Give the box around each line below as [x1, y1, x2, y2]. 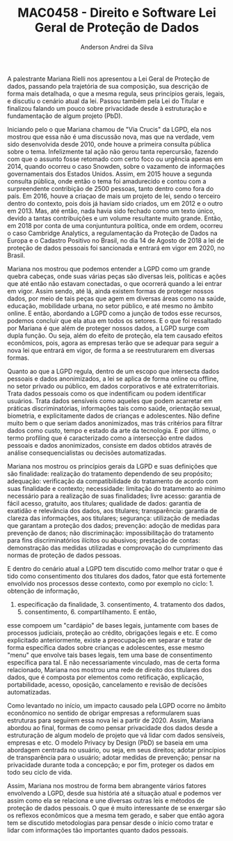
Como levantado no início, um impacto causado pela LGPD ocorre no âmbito [7, 701, 226, 709]
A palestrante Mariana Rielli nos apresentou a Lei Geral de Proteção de [7, 75, 210, 83]
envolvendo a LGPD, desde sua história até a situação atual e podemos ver [7, 789, 222, 797]
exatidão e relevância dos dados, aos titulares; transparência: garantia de [7, 506, 218, 515]
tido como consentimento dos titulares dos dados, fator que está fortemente [7, 572, 226, 580]
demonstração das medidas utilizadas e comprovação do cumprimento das [7, 543, 223, 552]
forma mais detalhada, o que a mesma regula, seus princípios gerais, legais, [7, 89, 225, 98]
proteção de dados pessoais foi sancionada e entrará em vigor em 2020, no [7, 243, 225, 252]
